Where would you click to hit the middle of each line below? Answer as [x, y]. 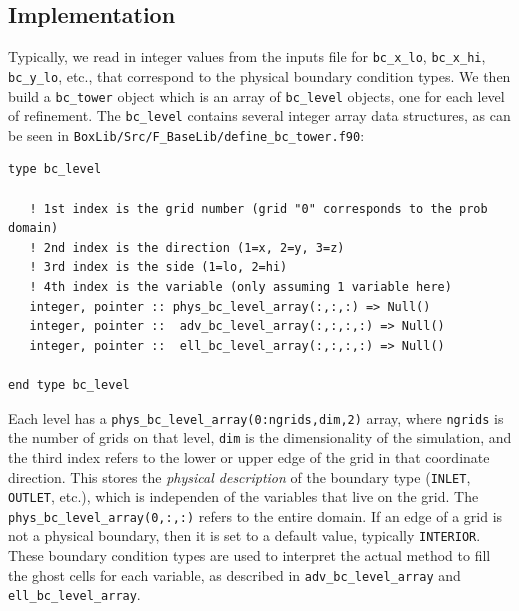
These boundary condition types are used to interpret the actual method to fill [249, 555]
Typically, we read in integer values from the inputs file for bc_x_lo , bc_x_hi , [247, 56]
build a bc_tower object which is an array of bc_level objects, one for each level [256, 95]
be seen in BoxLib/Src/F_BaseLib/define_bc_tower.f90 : [186, 134]
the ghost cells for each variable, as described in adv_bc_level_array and [234, 574]
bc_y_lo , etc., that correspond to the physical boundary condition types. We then [259, 75]
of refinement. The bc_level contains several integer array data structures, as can [259, 115]
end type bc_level [69, 385]
